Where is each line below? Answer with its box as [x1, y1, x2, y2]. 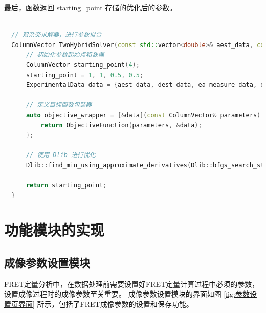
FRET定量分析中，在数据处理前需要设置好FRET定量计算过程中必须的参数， [4, 278, 259, 289]
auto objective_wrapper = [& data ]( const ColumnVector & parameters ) [26, 111, 261, 119]
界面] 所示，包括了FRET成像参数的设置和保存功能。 [18, 299, 193, 309]
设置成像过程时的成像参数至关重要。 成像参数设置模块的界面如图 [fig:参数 [4, 288, 250, 299]
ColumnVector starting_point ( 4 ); [26, 61, 140, 69]
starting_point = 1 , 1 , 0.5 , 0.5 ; [26, 71, 144, 79]
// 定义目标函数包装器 [26, 101, 92, 109]
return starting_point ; [26, 182, 107, 189]
